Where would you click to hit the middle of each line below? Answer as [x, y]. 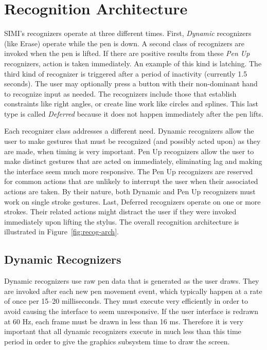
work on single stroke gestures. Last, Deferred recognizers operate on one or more [132, 201]
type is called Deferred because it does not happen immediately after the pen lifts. [134, 113]
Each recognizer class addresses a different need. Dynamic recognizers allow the [129, 131]
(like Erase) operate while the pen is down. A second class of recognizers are [124, 43]
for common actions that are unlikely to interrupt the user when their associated [131, 181]
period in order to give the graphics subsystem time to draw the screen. [117, 341]
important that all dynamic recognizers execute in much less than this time [123, 331]
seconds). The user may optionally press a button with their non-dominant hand [131, 84]
